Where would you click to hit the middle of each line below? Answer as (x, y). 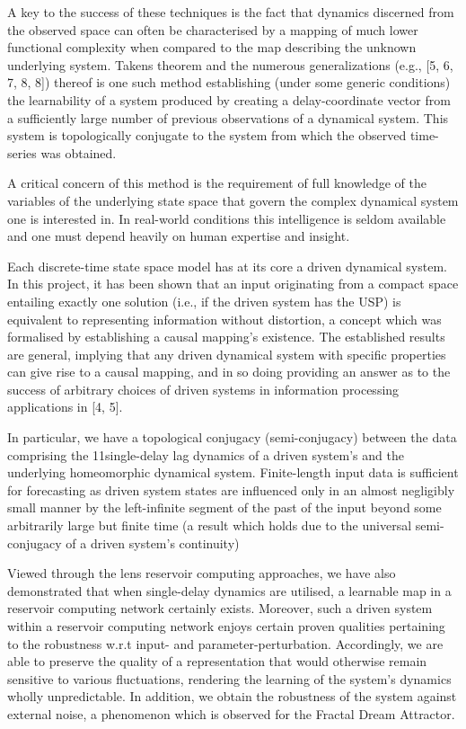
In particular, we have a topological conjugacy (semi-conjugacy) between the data (232, 437)
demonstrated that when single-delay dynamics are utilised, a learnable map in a (229, 590)
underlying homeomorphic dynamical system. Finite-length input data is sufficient (233, 472)
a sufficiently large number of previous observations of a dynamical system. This (228, 117)
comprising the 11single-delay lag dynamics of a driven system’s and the (206, 454)
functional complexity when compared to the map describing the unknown (212, 47)
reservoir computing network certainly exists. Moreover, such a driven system (220, 608)
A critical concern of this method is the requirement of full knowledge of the (217, 183)
